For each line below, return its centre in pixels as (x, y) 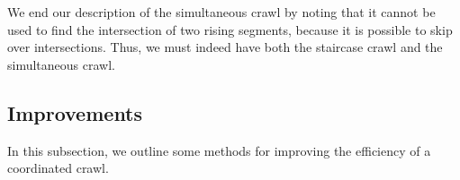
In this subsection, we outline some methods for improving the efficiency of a (219, 150)
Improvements (75, 112)
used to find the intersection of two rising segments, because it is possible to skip (230, 29)
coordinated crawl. (58, 168)
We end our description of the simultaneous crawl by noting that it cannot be (221, 12)
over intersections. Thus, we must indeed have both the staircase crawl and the (225, 47)
